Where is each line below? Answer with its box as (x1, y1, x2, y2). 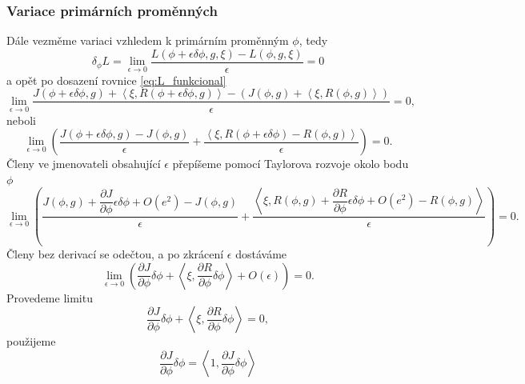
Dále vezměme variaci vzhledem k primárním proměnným (6, 32, 289, 49)
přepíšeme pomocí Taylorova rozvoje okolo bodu (172, 155, 409, 172)
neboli (6, 111, 36, 128)
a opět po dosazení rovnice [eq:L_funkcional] (6, 71, 226, 88)
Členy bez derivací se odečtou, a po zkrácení (6, 246, 224, 262)
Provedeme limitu (6, 289, 93, 306)
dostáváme (235, 246, 287, 262)
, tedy (299, 32, 328, 49)
